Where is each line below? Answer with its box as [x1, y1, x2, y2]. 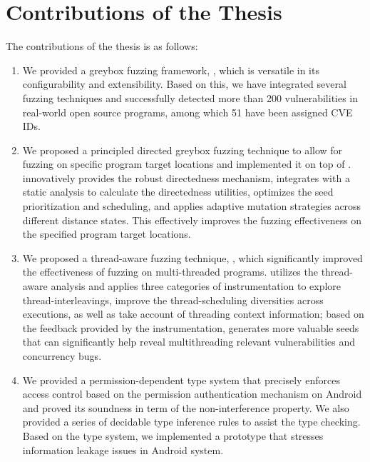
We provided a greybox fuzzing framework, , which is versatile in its [22, 62, 319, 77]
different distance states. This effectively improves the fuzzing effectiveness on [22, 212, 362, 227]
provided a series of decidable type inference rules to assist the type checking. [22, 414, 361, 429]
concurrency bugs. [22, 348, 102, 363]
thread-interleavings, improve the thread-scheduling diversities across [22, 292, 324, 307]
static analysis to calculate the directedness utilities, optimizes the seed [22, 184, 334, 199]
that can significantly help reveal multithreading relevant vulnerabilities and [22, 334, 356, 349]
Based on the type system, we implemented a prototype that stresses [22, 428, 324, 443]
